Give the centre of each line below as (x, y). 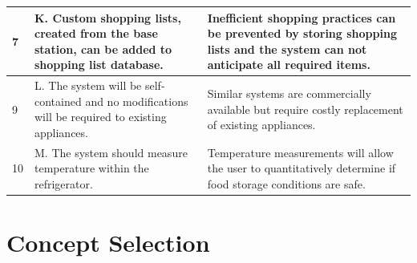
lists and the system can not (287, 49)
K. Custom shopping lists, (108, 17)
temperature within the (92, 168)
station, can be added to (103, 49)
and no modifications (137, 101)
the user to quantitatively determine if (302, 168)
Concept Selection (108, 243)
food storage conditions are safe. (286, 183)
